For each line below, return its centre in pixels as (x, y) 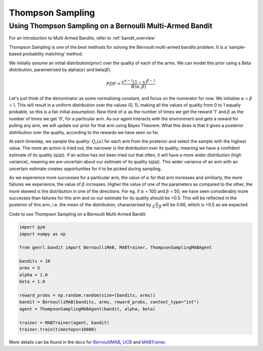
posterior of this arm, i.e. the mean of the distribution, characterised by (80, 205)
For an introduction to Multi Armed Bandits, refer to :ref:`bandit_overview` (83, 38)
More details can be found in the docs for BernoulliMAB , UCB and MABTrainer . (88, 342)
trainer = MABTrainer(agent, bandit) (64, 322)
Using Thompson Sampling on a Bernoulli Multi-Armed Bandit (111, 26)
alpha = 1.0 (34, 275)
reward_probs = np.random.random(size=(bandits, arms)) (87, 295)
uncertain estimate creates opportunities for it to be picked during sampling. (85, 169)
